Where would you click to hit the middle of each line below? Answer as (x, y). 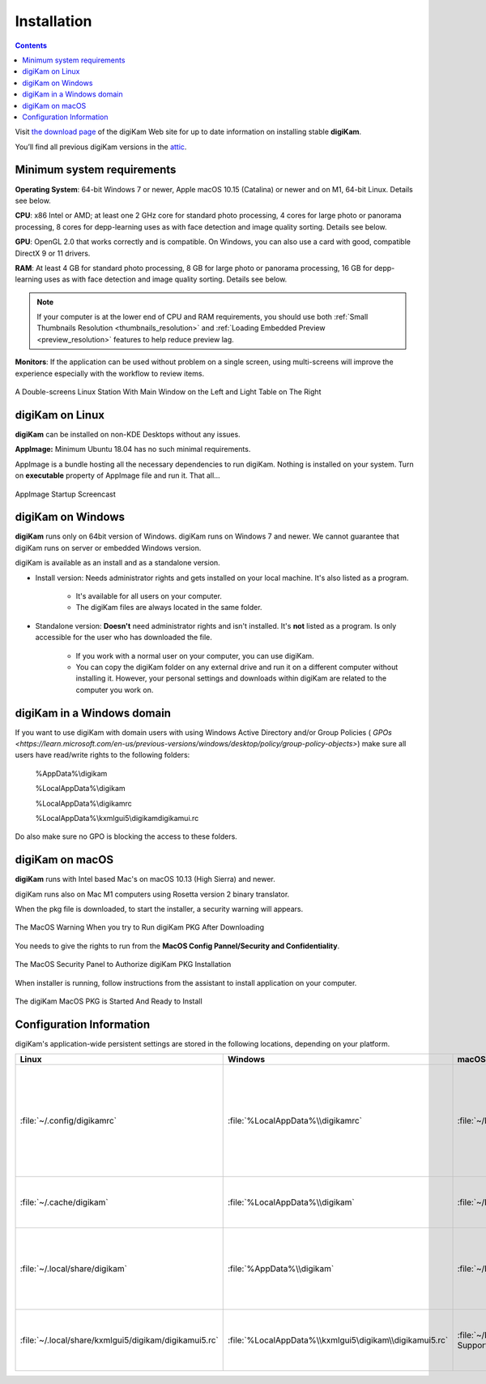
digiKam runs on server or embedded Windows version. (108, 548)
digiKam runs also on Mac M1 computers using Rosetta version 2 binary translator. (152, 894)
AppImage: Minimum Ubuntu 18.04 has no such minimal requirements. (133, 449)
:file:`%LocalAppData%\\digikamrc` (294, 1121)
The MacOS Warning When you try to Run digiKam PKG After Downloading (140, 927)
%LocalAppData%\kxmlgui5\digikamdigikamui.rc (117, 818)
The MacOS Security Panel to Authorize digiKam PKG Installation (123, 965)
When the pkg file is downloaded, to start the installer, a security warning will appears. (159, 909)
